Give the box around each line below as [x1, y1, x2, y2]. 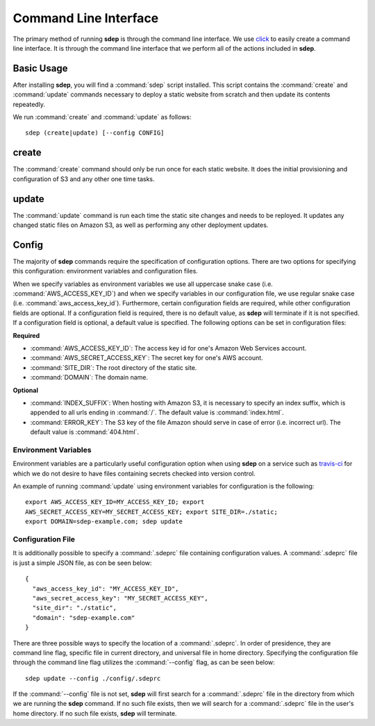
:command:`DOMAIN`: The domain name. [30, 373, 149, 382]
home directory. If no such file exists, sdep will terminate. [12, 709, 177, 718]
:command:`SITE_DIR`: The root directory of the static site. [30, 363, 197, 371]
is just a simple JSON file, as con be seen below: [12, 559, 152, 567]
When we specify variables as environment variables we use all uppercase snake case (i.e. [12, 280, 274, 288]
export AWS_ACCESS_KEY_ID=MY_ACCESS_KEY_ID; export [25, 498, 205, 506]
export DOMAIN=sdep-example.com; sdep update [25, 518, 183, 525]
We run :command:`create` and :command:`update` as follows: [12, 113, 192, 121]
